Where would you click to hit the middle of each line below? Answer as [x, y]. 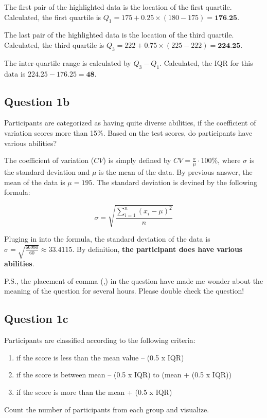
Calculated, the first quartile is [53, 17]
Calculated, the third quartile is [54, 44]
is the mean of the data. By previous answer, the [175, 171]
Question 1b [37, 101]
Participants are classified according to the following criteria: [100, 340]
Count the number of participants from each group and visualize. [107, 409]
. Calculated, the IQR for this [206, 62]
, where [229, 160]
